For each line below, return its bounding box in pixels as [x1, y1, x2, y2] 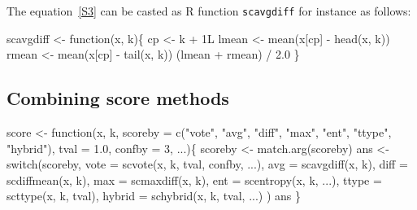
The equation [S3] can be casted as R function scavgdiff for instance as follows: [7, 2, 411, 19]
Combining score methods [7, 85, 229, 111]
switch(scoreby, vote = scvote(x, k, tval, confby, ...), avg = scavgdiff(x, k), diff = [7, 155, 408, 173]
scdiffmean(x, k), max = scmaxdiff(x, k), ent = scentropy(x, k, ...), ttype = [7, 171, 382, 188]
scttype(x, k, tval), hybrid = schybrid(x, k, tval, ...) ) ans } [7, 187, 302, 204]
